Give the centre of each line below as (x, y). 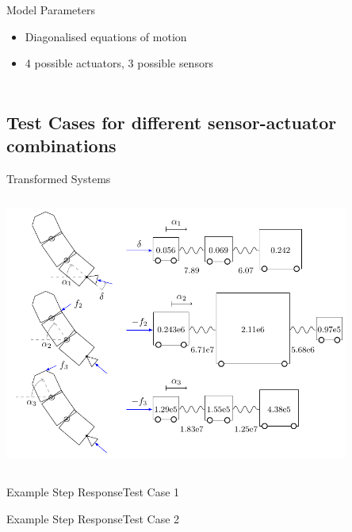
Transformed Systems (59, 178)
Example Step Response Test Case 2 (93, 518)
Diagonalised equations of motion (106, 36)
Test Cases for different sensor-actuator (172, 122)
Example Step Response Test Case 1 (93, 492)
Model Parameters (51, 10)
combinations (61, 145)
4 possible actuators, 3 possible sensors (119, 63)
